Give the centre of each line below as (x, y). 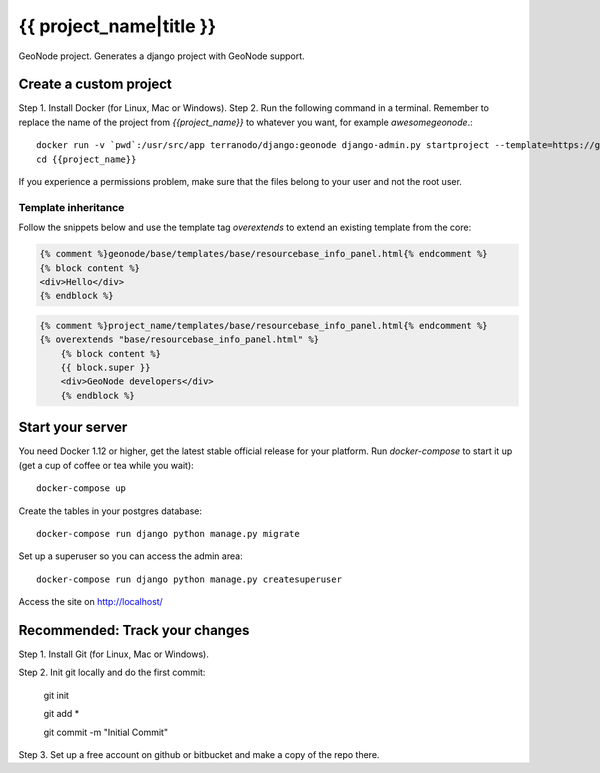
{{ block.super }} (105, 368)
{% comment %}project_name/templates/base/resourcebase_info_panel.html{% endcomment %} (264, 325)
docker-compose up (81, 488)
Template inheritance (71, 207)
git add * (61, 714)
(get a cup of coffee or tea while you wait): (106, 465)
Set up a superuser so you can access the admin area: (131, 556)
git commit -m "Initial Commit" (106, 732)
